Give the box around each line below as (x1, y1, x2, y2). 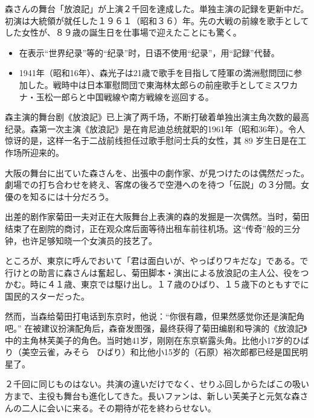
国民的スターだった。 (5, 289, 89, 302)
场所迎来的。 (13, 146, 64, 158)
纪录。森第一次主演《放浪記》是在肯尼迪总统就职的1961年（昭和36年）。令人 (5, 122, 305, 135)
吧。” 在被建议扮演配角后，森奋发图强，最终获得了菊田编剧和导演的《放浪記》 (5, 322, 307, 335)
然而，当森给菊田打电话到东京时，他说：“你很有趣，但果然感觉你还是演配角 (5, 310, 305, 323)
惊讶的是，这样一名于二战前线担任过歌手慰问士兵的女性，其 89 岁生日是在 (5, 134, 298, 147)
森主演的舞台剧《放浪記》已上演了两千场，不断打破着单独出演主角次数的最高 (5, 111, 309, 123)
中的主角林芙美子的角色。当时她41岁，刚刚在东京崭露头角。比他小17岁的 (5, 333, 292, 346)
